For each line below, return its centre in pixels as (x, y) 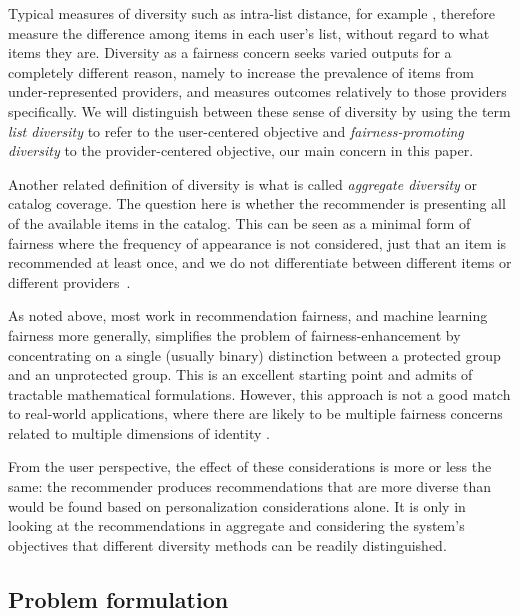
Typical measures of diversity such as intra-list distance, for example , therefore (251, 13)
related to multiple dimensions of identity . (139, 432)
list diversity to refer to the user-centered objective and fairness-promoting (236, 130)
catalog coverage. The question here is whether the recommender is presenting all (257, 203)
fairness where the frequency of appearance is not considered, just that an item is (257, 242)
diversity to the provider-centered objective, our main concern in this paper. (241, 150)
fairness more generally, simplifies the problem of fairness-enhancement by (234, 334)
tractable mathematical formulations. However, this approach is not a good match (259, 393)
